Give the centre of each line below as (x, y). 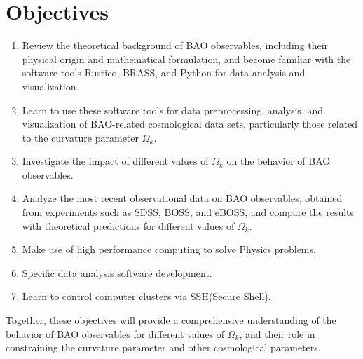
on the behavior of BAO (279, 161)
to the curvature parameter (81, 137)
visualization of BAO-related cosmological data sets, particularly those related (190, 124)
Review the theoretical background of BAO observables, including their (175, 45)
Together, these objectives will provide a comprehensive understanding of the (171, 320)
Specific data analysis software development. (117, 272)
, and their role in (277, 333)
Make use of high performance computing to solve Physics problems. (169, 249)
